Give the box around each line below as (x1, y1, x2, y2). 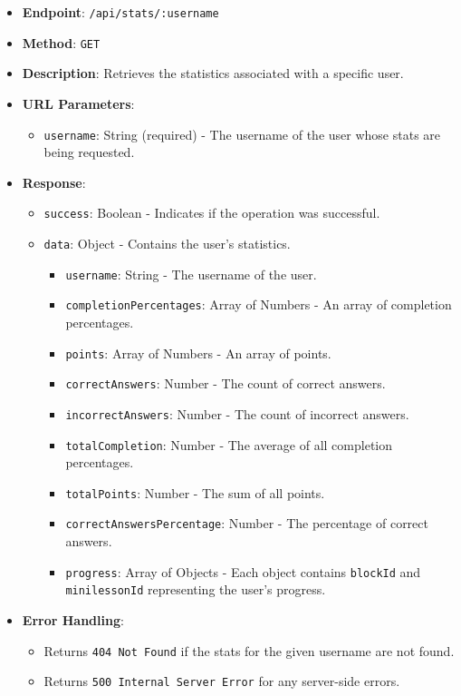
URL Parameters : (22, 93, 135, 113)
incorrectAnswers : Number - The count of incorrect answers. (65, 404, 409, 423)
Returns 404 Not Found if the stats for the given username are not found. (43, 641, 455, 660)
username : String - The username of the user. (65, 264, 317, 283)
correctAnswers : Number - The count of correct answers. (65, 374, 386, 393)
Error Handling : (22, 611, 124, 629)
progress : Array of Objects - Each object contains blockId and (65, 562, 421, 581)
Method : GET (22, 33, 101, 52)
